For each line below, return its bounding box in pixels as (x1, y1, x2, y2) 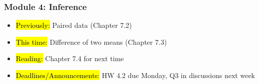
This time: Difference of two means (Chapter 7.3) (15, 36, 167, 47)
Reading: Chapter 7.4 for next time (15, 53, 124, 64)
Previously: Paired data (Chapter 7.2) (15, 20, 132, 30)
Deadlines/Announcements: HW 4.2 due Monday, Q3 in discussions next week (15, 70, 255, 80)
